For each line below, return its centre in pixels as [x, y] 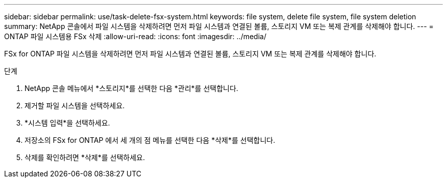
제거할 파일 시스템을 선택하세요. [75, 105]
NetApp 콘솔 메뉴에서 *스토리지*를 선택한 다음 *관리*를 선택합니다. [131, 88]
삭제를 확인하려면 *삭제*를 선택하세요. [85, 157]
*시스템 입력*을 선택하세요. [67, 123]
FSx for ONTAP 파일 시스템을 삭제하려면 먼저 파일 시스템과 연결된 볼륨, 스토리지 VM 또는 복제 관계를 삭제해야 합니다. [190, 54]
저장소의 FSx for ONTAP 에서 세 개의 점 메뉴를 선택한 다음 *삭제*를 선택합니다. [150, 140]
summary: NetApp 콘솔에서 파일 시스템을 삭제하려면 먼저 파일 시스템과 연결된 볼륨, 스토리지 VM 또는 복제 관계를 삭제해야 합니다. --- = [219, 26]
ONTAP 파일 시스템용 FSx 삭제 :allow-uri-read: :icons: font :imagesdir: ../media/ [135, 36]
